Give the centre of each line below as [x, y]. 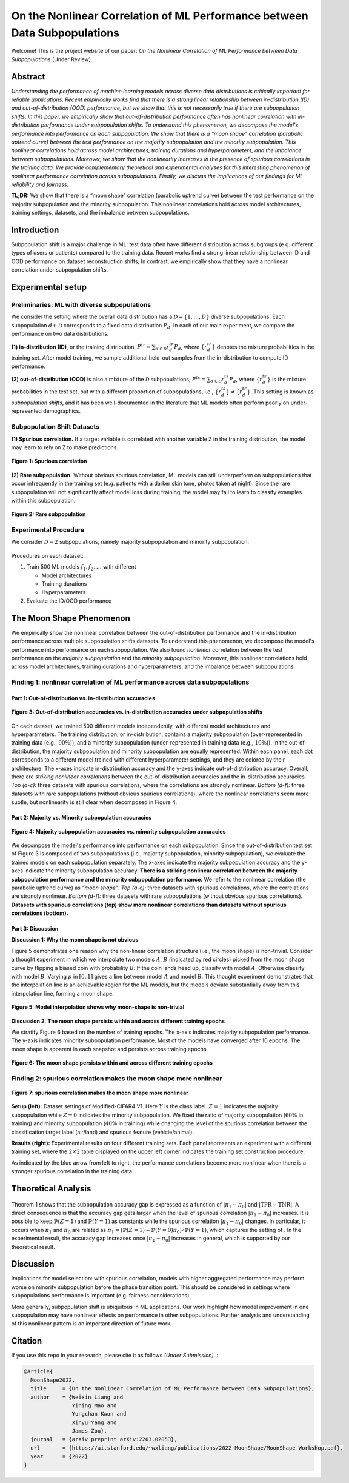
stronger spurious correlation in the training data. [72, 1171]
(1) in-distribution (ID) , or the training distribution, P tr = [81, 346]
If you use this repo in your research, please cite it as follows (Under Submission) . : [115, 1356]
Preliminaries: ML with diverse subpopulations [81, 304]
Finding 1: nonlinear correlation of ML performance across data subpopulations [130, 682]
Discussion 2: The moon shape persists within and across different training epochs [118, 1021]
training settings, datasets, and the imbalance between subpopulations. [101, 213]
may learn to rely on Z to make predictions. [65, 447]
